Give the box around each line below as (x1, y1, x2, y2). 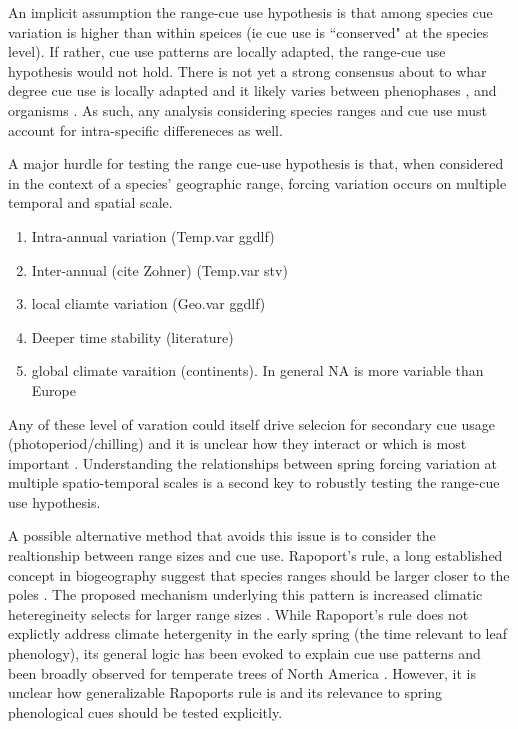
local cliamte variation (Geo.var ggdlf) (31, 293, 266, 314)
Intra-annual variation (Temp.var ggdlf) (31, 225, 275, 246)
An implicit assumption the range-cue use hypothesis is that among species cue (8, 2, 493, 22)
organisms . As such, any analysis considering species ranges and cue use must (8, 99, 487, 120)
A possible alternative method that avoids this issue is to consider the (8, 525, 436, 546)
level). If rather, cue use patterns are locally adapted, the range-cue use (8, 41, 446, 62)
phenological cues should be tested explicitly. (8, 701, 283, 722)
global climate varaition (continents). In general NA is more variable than (31, 360, 484, 381)
